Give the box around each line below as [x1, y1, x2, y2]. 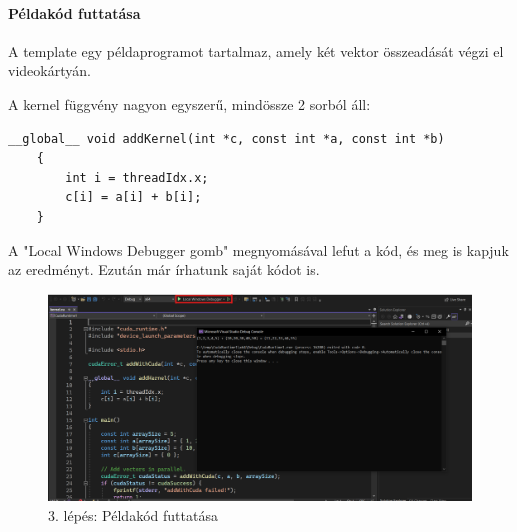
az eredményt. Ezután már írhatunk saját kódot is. [8, 259, 320, 280]
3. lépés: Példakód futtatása [48, 504, 218, 525]
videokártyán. [8, 60, 91, 81]
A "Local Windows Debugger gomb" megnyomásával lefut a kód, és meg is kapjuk [8, 239, 509, 260]
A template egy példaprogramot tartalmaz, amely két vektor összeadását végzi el [8, 40, 504, 61]
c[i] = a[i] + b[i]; [65, 190, 202, 205]
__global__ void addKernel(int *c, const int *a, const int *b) [8, 131, 445, 146]
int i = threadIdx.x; [65, 170, 209, 185]
